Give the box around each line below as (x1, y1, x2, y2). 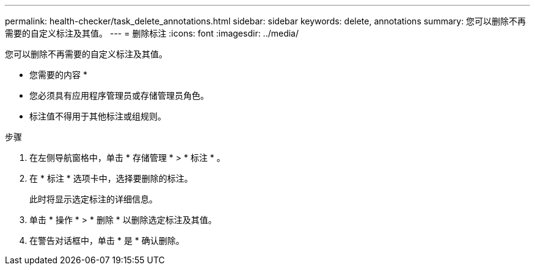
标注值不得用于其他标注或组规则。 (29, 111, 166, 121)
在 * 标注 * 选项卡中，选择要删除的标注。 (29, 173, 193, 183)
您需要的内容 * (29, 69, 87, 80)
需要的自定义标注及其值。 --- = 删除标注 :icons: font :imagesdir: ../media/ (5, 28, 299, 38)
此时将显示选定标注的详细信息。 (29, 194, 158, 204)
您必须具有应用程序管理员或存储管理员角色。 (29, 90, 209, 101)
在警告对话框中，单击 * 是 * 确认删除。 (29, 235, 184, 246)
